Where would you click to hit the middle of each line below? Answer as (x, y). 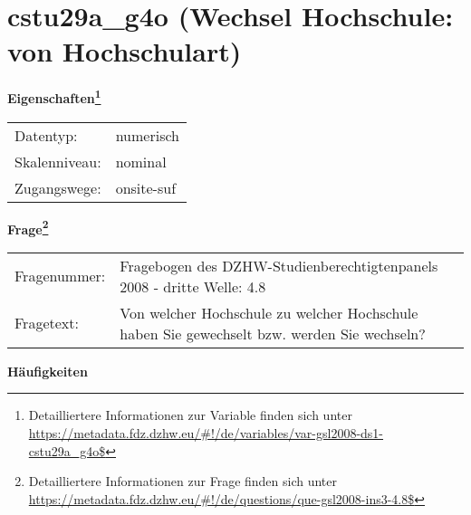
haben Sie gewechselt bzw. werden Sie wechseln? (273, 333)
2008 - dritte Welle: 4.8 (193, 286)
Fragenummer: (60, 276)
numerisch (147, 135)
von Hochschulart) (125, 51)
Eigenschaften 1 (54, 96)
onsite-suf (146, 187)
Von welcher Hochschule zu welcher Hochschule (269, 312)
